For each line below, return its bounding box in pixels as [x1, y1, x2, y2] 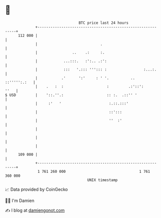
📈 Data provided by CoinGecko [5, 186, 68, 192]
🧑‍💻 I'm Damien [5, 198, 35, 203]
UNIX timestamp [87, 177, 118, 183]
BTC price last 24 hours [78, 20, 129, 25]
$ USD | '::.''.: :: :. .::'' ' [5, 92, 137, 98]
